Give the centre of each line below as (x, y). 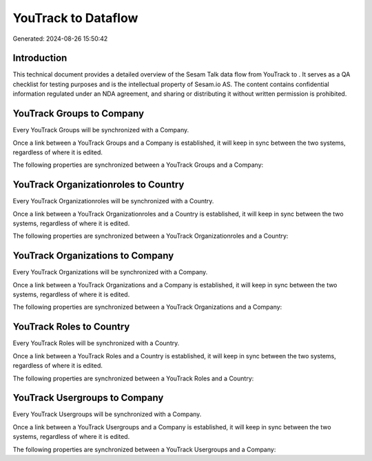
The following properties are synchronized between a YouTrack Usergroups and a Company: (144, 449)
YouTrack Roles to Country (71, 327)
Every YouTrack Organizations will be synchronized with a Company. (110, 272)
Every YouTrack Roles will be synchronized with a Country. (96, 343)
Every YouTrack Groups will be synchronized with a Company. (101, 130)
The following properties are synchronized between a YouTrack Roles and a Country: (133, 378)
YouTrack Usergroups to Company (88, 398)
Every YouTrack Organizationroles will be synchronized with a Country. (113, 201)
